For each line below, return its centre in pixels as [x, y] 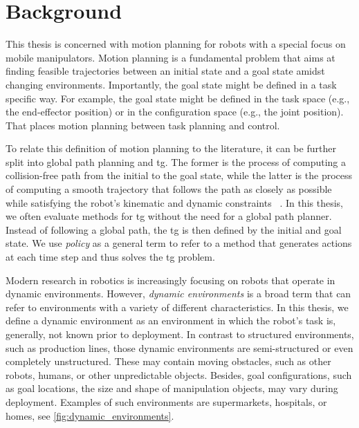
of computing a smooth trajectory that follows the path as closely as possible [169, 189]
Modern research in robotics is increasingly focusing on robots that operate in [171, 280]
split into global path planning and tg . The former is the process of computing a [176, 161]
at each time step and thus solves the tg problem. [110, 257]
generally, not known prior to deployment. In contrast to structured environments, [180, 334]
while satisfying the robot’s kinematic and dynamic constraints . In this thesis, [174, 202]
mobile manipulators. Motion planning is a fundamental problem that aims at [171, 57]
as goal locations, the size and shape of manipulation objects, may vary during [172, 388]
